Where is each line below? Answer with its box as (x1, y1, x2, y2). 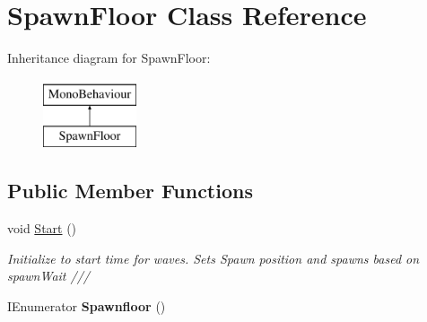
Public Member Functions (7, 177, 253, 205)
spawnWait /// (7, 266, 90, 285)
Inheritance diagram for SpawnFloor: (7, 48, 211, 67)
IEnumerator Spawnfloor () (7, 296, 166, 315)
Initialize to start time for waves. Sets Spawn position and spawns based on (7, 248, 420, 267)
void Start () (7, 219, 77, 238)
